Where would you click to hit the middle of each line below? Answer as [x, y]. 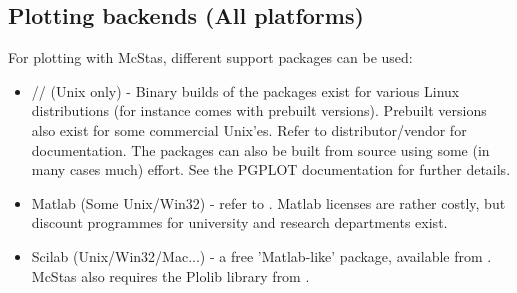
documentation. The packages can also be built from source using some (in [260, 149]
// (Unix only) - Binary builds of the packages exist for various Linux [245, 90]
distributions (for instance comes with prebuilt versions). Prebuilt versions [259, 110]
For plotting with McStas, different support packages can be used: [210, 57]
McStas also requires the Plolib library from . [170, 275]
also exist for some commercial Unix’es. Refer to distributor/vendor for [249, 129]
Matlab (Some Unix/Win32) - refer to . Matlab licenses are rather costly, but [268, 202]
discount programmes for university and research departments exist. [239, 222]
